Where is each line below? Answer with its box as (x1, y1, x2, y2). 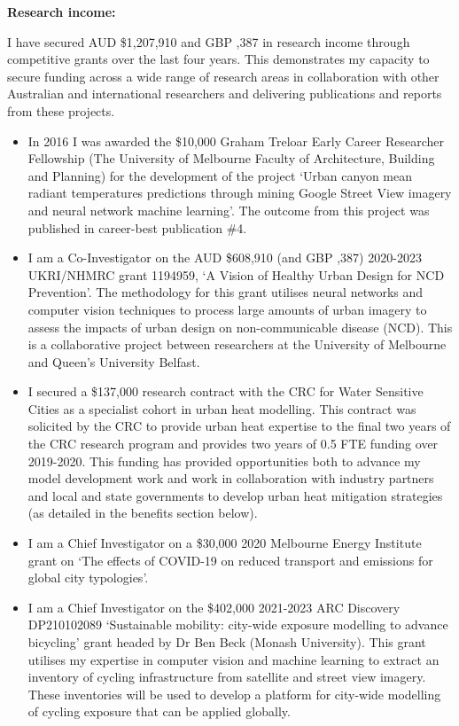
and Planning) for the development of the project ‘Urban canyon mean (27, 166, 412, 184)
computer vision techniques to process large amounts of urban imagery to (27, 300, 427, 318)
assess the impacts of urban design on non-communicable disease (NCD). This (27, 317, 453, 336)
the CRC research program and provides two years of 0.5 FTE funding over (27, 434, 439, 453)
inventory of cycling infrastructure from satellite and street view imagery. (27, 667, 426, 686)
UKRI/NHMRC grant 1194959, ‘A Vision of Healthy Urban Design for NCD (27, 265, 445, 284)
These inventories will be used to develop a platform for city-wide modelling (27, 684, 441, 703)
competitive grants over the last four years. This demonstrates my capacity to (7, 50, 430, 68)
